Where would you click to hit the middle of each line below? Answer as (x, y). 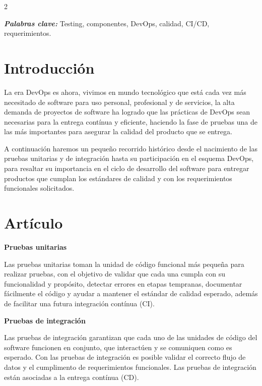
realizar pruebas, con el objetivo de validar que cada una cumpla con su (115, 274)
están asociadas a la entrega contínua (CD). (72, 377)
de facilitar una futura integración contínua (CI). (79, 303)
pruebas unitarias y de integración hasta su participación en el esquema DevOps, (129, 158)
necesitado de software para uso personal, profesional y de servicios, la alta (119, 102)
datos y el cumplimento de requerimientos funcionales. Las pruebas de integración (130, 367)
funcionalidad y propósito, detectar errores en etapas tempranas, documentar (123, 283)
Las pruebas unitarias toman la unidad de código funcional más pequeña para (124, 264)
